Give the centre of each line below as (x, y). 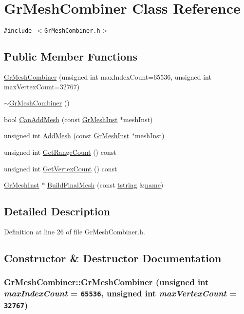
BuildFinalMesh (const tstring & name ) (105, 185)
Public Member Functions (71, 56)
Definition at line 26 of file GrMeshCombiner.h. (75, 231)
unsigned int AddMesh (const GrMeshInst (67, 136)
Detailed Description (57, 211)
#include (18, 31)
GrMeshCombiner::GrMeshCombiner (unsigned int (106, 282)
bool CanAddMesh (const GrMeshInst (61, 119)
